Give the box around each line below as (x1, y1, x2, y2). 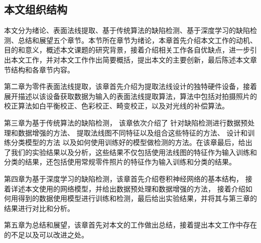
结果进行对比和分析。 (4, 202, 74, 213)
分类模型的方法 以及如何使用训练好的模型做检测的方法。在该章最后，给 (11, 137, 245, 147)
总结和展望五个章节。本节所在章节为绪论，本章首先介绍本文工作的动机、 (18, 34, 257, 45)
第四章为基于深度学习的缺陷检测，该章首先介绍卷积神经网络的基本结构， (4, 173, 243, 183)
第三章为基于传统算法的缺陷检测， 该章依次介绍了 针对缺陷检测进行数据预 (4, 117, 248, 127)
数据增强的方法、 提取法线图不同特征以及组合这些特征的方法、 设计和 (18, 127, 248, 137)
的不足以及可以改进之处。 (4, 229, 88, 239)
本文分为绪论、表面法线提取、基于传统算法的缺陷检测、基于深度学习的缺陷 (4, 25, 250, 35)
